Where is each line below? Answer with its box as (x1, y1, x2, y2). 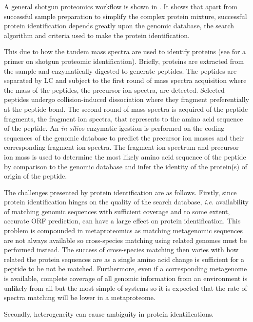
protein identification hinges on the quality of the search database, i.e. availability (4, 197, 249, 207)
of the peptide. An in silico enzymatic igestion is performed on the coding (4, 123, 225, 133)
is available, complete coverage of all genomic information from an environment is (4, 273, 248, 283)
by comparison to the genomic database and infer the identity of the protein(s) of (4, 161, 247, 171)
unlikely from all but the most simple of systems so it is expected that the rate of (4, 282, 247, 293)
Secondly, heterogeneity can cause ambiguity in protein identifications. (4, 308, 214, 319)
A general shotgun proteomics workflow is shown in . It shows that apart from (4, 1, 237, 11)
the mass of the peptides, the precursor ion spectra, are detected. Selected (4, 84, 225, 95)
